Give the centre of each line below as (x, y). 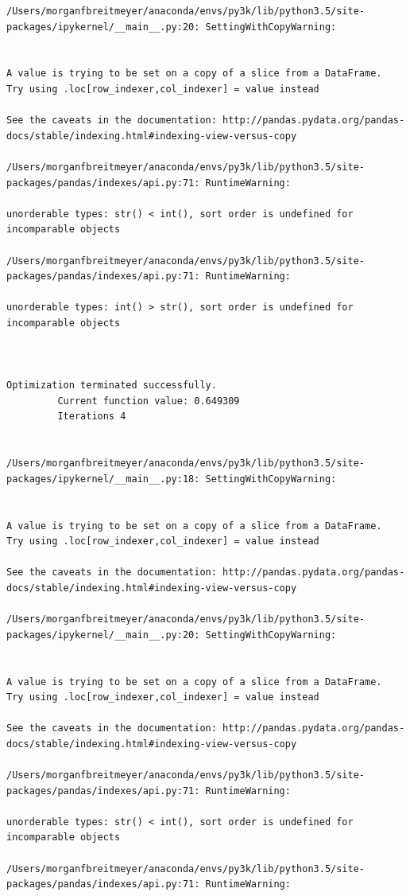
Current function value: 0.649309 (149, 401)
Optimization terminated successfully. (112, 386)
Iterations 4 (92, 417)
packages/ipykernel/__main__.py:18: (103, 479)
